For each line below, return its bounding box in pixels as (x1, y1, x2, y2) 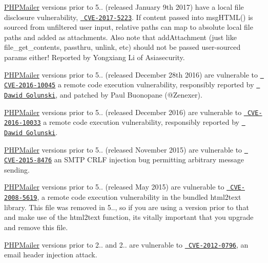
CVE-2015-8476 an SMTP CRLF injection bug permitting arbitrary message (4, 154, 244, 165)
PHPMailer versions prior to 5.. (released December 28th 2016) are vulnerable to (4, 69, 258, 80)
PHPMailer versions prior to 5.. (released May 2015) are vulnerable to (4, 181, 224, 192)
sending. (4, 164, 30, 175)
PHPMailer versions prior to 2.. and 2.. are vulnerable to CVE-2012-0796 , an (4, 239, 249, 250)
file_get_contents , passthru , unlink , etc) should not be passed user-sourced (4, 42, 241, 52)
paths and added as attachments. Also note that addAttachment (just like (4, 31, 237, 42)
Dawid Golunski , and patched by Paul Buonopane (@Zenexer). (4, 89, 202, 100)
